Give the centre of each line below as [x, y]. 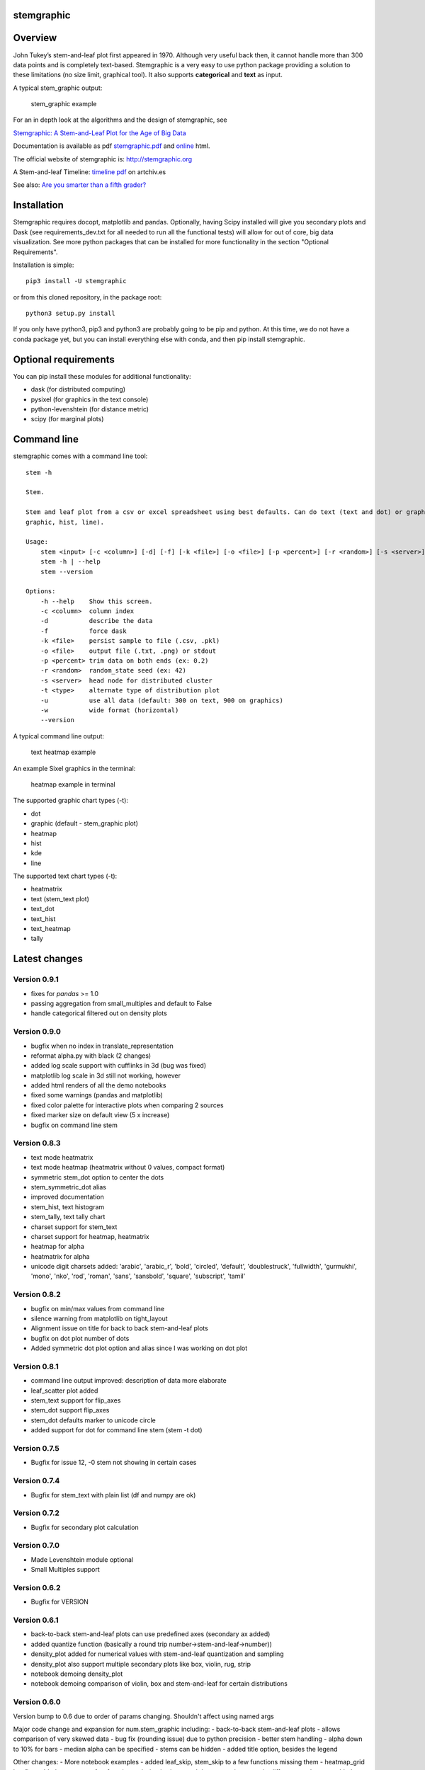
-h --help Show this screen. [96, 601]
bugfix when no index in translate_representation [102, 1046]
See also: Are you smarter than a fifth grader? [80, 185]
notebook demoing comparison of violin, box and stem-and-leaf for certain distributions [159, 1684]
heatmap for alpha [57, 1247]
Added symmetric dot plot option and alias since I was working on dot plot [139, 1348]
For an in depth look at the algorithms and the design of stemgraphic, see [120, 120]
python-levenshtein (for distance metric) [90, 409]
